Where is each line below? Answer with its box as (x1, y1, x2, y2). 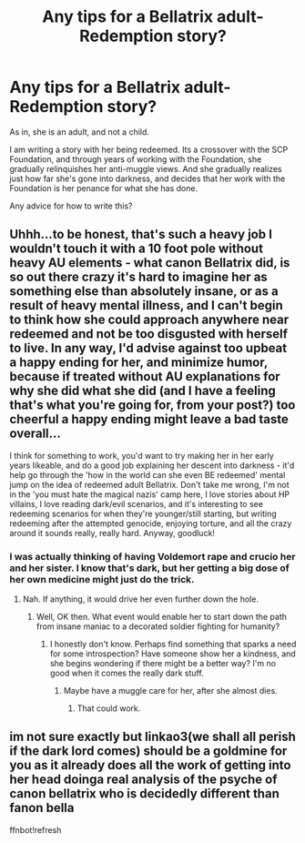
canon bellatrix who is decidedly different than (9, 786, 280, 802)
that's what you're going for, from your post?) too (9, 398, 296, 413)
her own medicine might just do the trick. (9, 573, 195, 585)
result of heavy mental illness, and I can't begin (9, 298, 284, 313)
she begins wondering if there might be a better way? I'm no (49, 658, 276, 669)
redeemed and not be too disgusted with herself (9, 326, 289, 342)
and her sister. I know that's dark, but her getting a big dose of (9, 562, 290, 574)
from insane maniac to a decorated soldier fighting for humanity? (36, 621, 280, 632)
